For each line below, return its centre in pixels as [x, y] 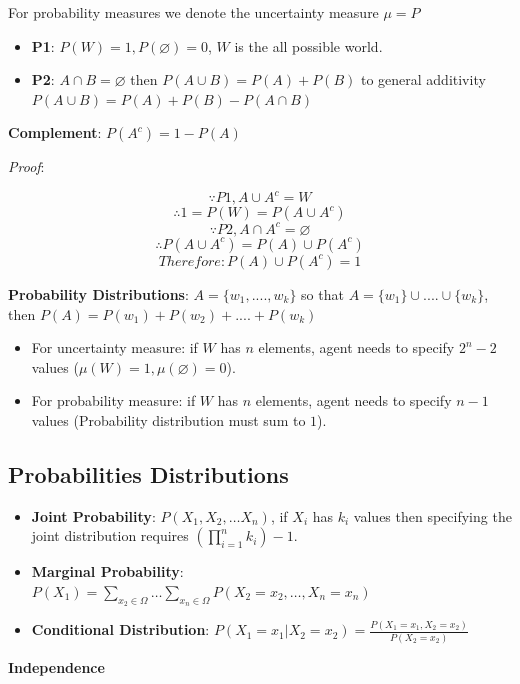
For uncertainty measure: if [114, 347]
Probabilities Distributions [148, 473]
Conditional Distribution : [120, 629]
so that [322, 293]
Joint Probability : [93, 515]
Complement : [55, 132]
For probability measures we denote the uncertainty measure [193, 12]
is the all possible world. [308, 45]
